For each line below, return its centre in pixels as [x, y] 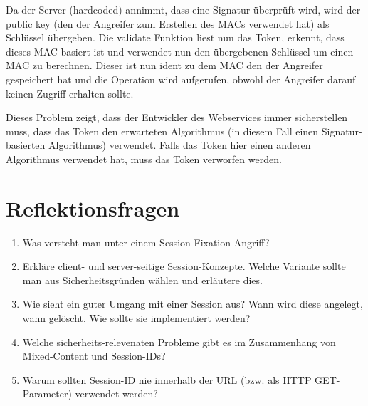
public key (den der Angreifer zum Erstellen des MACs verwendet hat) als [168, 23]
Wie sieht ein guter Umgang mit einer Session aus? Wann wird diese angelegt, [193, 304]
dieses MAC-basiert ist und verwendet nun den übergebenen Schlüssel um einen [180, 51]
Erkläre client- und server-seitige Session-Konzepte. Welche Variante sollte [184, 266]
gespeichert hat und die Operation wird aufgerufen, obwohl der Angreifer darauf [181, 79]
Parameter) [47, 394]
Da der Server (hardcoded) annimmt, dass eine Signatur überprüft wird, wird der [183, 9]
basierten [26, 145]
